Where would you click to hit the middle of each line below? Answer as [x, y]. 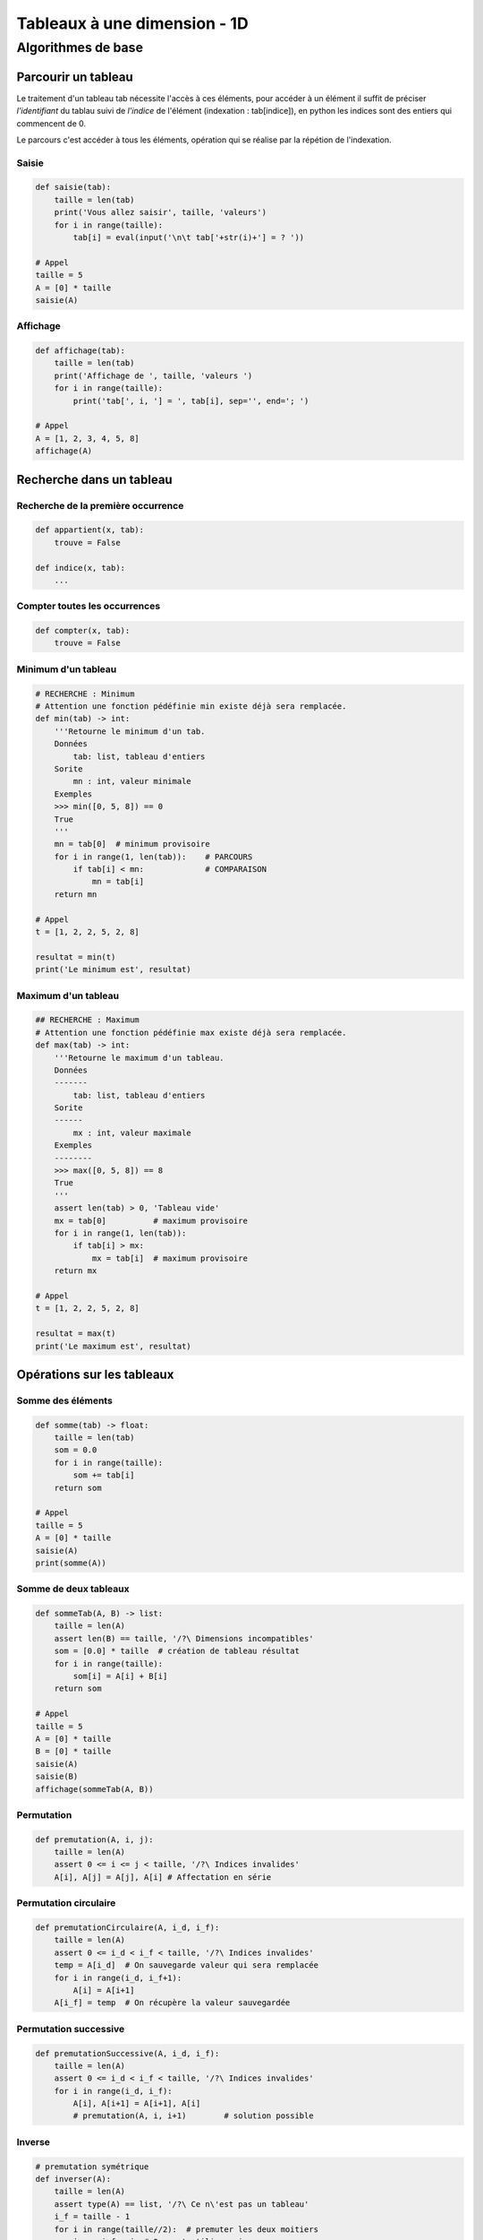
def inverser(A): [73, 2179]
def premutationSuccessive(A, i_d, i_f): [127, 2053]
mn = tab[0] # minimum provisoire [132, 844]
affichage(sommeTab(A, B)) [94, 1789]
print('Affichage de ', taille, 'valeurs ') [153, 375]
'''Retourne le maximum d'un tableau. [139, 1058]
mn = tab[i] [118, 882]
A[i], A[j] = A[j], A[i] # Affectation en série [163, 1877]
